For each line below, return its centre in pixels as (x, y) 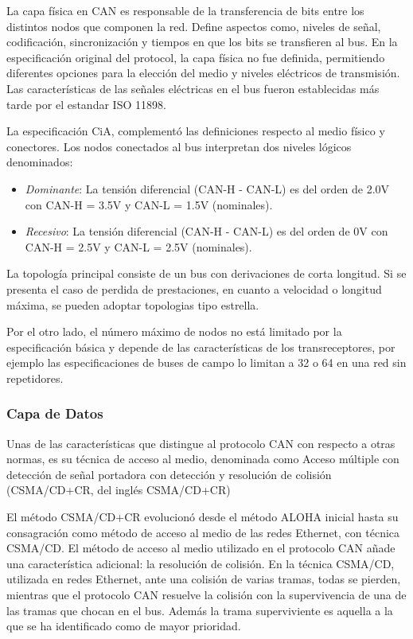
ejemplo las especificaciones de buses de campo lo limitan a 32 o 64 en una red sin (206, 362)
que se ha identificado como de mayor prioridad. (124, 626)
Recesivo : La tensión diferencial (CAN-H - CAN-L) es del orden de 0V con (206, 231)
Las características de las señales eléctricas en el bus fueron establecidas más (193, 88)
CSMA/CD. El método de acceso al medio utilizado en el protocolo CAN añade (201, 548)
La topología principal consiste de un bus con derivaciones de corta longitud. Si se (206, 273)
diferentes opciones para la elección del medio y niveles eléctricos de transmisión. (203, 73)
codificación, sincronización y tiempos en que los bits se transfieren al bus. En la (202, 42)
